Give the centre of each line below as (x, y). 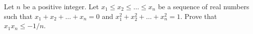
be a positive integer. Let (61, 6)
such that (18, 16)
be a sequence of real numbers (204, 6)
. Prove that (199, 16)
